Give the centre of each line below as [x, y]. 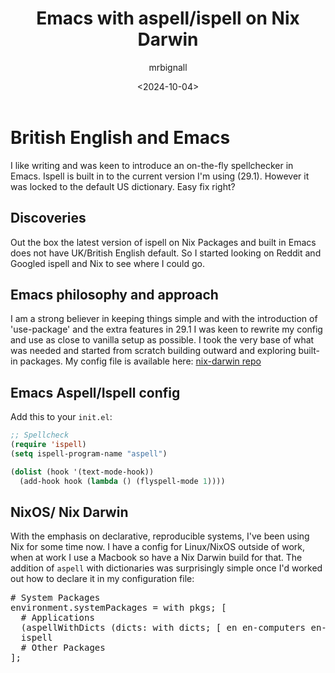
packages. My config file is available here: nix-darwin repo [140, 361]
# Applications [57, 618]
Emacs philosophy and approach [114, 294]
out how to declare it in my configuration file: [102, 579]
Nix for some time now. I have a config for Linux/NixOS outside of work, [158, 547]
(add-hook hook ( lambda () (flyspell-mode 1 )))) [122, 481]
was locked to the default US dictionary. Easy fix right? [123, 186]
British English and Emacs [120, 137]
